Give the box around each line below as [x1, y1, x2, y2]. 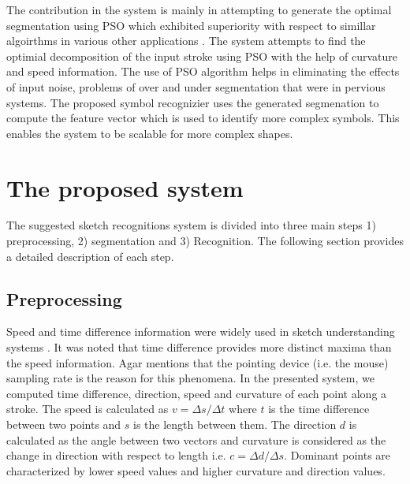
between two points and [6, 416, 121, 433]
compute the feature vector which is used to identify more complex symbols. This [6, 110, 400, 126]
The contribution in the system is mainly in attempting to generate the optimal [6, 2, 392, 17]
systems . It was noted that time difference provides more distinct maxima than [6, 339, 392, 356]
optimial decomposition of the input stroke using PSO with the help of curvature [6, 47, 398, 64]
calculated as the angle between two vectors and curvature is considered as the [6, 431, 386, 448]
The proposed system [6, 171, 244, 203]
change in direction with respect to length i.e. [6, 447, 226, 464]
